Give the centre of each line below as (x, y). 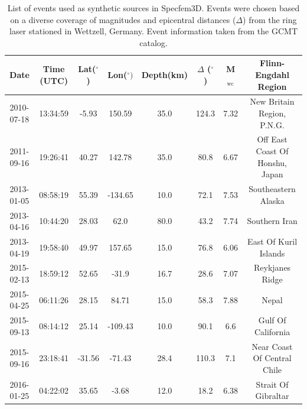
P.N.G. (272, 124)
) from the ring (270, 19)
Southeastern (272, 189)
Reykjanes (272, 267)
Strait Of (272, 384)
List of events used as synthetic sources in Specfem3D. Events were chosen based (153, 8)
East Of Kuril (272, 241)
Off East (272, 139)
